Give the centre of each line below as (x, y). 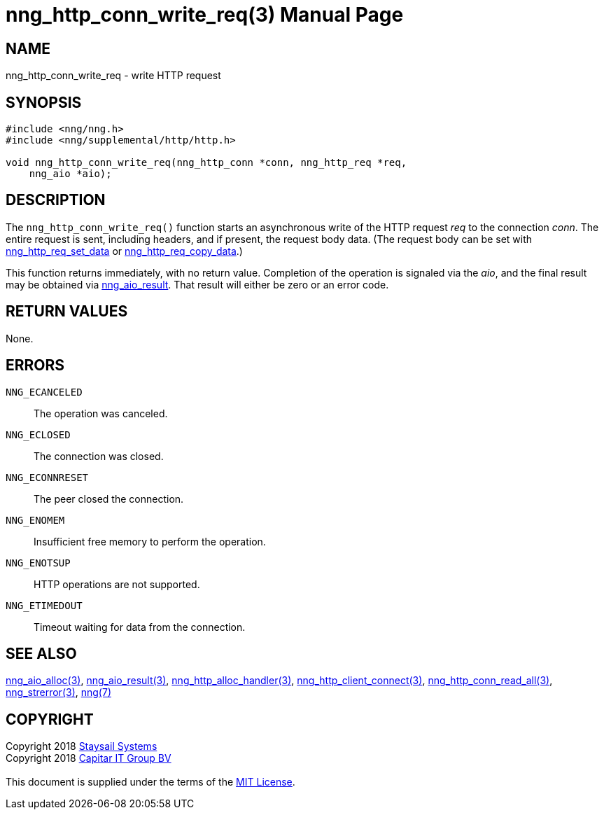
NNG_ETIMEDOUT (44, 605)
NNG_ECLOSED (38, 434)
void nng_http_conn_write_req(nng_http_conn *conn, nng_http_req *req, (206, 163)
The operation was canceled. (101, 413)
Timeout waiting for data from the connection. (140, 627)
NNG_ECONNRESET (47, 477)
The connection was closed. (99, 456)
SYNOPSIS (44, 102)
